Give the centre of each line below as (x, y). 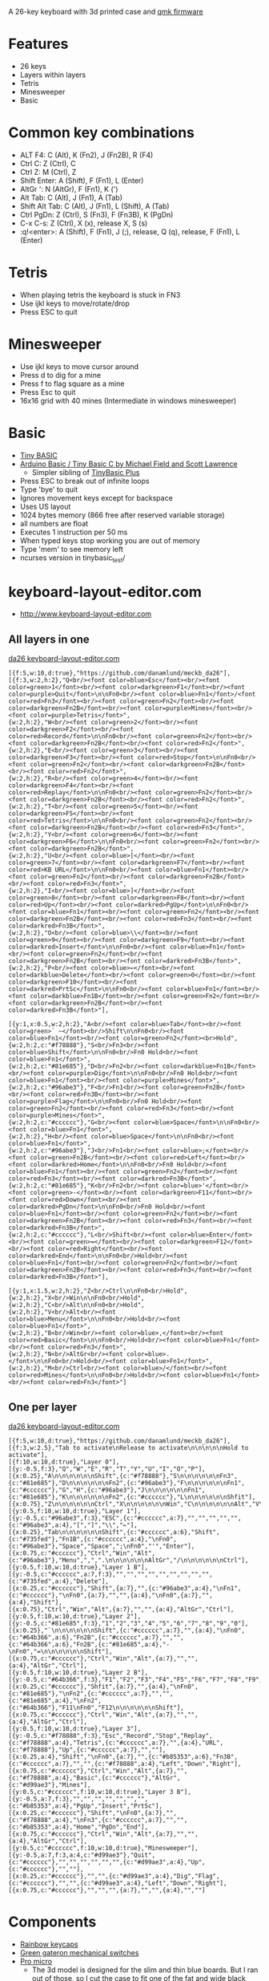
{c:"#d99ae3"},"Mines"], (50, 1785)
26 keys (33, 66)
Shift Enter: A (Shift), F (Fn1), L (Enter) (82, 181)
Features (38, 44)
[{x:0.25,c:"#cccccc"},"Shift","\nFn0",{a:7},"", (93, 1813)
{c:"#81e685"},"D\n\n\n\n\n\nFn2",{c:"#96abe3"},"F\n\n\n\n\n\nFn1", (127, 1484)
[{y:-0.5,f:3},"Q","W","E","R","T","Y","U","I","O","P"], (107, 1469)
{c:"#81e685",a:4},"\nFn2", (55, 1701)
